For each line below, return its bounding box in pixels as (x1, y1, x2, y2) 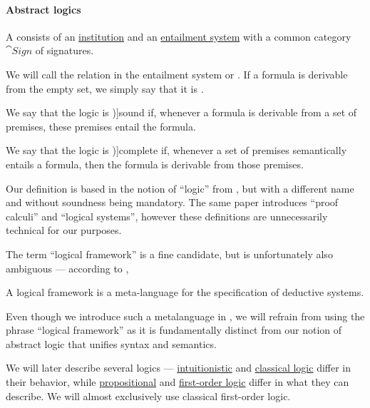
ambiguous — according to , (6, 260, 129, 275)
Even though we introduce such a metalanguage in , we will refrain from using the (6, 308, 365, 323)
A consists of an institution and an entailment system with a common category (6, 29, 351, 44)
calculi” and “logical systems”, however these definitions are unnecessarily (6, 208, 328, 223)
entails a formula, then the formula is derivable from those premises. (6, 156, 304, 171)
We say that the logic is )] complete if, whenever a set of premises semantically (6, 143, 347, 158)
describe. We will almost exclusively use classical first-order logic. (6, 388, 291, 403)
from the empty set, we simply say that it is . (6, 81, 204, 96)
